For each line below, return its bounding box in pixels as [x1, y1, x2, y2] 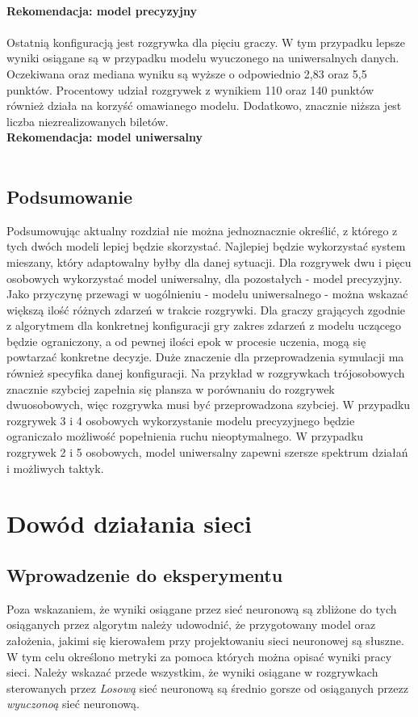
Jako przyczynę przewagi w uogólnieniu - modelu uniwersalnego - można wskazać [6, 285, 408, 302]
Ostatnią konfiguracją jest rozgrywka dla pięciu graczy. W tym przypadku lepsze [6, 33, 405, 50]
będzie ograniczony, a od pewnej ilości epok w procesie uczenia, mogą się [6, 332, 366, 349]
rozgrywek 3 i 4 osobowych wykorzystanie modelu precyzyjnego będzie [6, 411, 355, 428]
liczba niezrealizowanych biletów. [6, 112, 169, 129]
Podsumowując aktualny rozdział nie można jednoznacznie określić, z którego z [6, 221, 398, 238]
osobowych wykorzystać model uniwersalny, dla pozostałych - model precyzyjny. [6, 269, 403, 286]
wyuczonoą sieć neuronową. [6, 695, 140, 712]
